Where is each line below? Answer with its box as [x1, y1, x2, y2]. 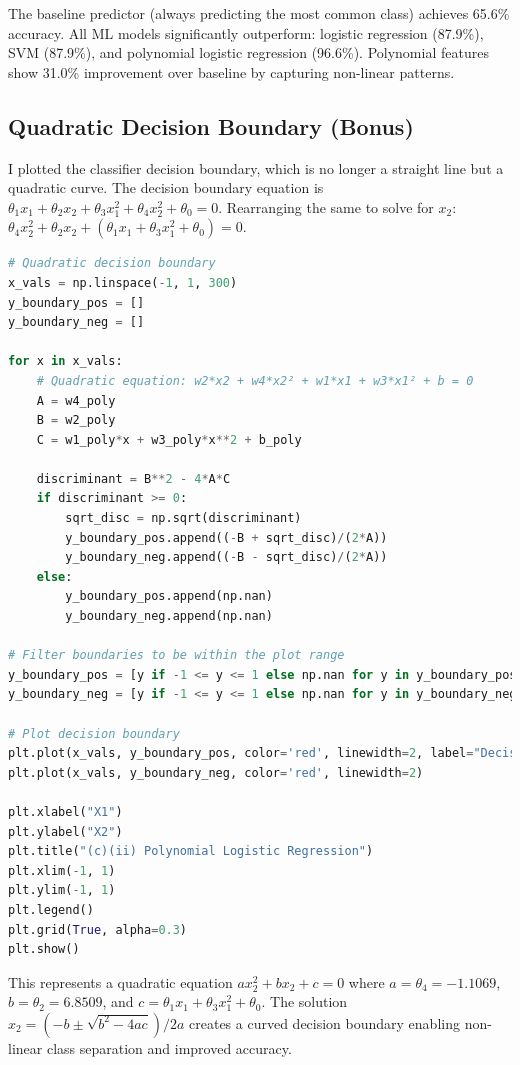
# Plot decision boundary [8, 726, 180, 741]
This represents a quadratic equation [8, 971, 233, 992]
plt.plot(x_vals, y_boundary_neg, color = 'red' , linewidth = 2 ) [8, 765, 424, 780]
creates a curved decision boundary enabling [189, 1012, 460, 1033]
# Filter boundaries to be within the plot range [8, 648, 345, 663]
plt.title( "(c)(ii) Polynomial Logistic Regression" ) [8, 844, 374, 859]
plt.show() [8, 942, 80, 957]
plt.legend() [8, 902, 94, 917]
